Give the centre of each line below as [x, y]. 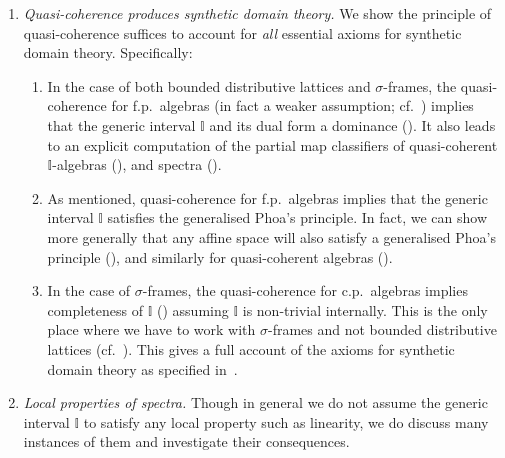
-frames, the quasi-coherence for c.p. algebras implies [305, 290]
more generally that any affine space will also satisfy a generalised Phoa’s [271, 236]
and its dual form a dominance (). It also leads [352, 124]
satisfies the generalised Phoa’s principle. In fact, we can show [297, 217]
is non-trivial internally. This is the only [365, 309]
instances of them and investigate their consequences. [186, 441]
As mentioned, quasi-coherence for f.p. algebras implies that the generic [267, 197]
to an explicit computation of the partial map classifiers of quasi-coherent [272, 144]
